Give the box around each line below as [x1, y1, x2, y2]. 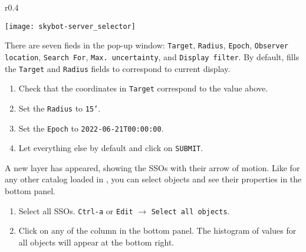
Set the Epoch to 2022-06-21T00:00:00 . [18, 122, 164, 134]
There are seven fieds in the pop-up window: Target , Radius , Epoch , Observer [5, 39, 289, 51]
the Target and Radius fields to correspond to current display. [5, 62, 231, 74]
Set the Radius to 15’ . [18, 102, 101, 114]
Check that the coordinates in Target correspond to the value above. [18, 82, 268, 94]
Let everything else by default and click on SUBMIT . [18, 142, 203, 154]
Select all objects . [151, 204, 230, 217]
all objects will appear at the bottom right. [18, 235, 175, 248]
